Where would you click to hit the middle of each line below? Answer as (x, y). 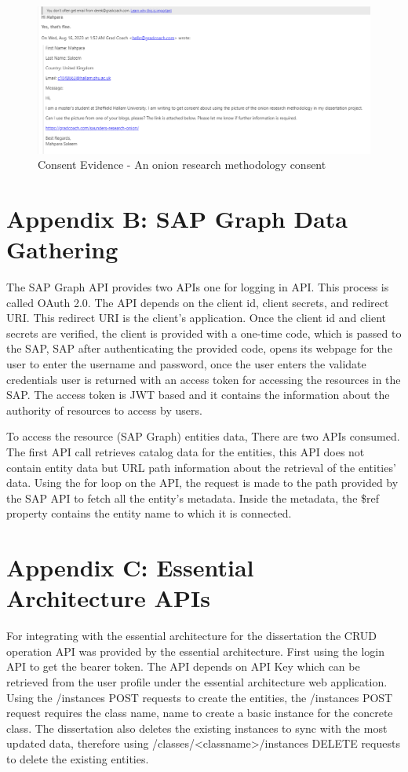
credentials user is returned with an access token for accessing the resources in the (204, 379)
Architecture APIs (108, 598)
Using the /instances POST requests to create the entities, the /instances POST (200, 697)
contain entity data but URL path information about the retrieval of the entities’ (201, 467)
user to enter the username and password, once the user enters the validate (186, 364)
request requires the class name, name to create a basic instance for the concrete (200, 713)
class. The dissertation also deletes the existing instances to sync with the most (197, 728)
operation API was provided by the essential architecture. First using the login (196, 651)
